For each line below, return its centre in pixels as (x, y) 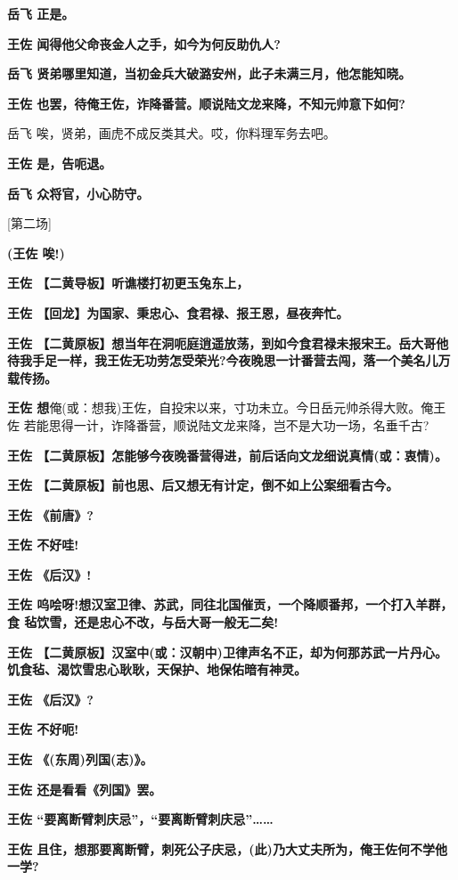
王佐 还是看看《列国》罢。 (85, 789)
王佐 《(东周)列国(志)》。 (80, 759)
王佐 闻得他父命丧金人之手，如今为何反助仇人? (144, 43)
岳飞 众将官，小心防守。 (78, 193)
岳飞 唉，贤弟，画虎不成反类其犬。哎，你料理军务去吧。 (172, 133)
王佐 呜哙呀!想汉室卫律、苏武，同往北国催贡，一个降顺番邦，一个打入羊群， (230, 604)
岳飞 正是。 (41, 13)
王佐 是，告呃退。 (60, 163)
